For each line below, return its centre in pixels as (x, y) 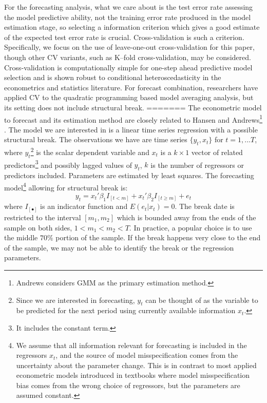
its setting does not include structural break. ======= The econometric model (133, 107)
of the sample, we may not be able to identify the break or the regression (119, 247)
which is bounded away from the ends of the (186, 217)
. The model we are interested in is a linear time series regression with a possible (131, 129)
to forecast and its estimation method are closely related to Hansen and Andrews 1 (133, 119)
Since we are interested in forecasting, (75, 300)
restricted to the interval (43, 217)
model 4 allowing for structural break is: (66, 186)
